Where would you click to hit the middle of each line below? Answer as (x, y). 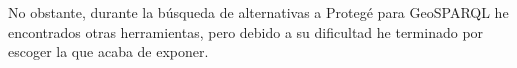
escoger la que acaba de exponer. (108, 51)
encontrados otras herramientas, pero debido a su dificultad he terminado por (246, 31)
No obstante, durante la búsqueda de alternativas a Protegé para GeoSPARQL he (258, 12)
